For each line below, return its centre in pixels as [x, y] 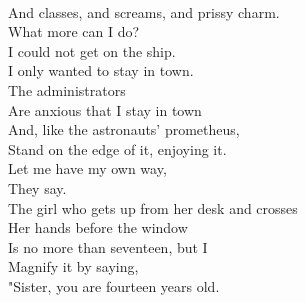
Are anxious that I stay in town [105, 109]
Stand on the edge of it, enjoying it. [117, 148]
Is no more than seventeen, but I [108, 246]
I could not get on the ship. [92, 50]
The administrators [67, 89]
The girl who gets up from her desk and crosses [153, 207]
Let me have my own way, [87, 168]
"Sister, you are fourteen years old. [114, 285]
